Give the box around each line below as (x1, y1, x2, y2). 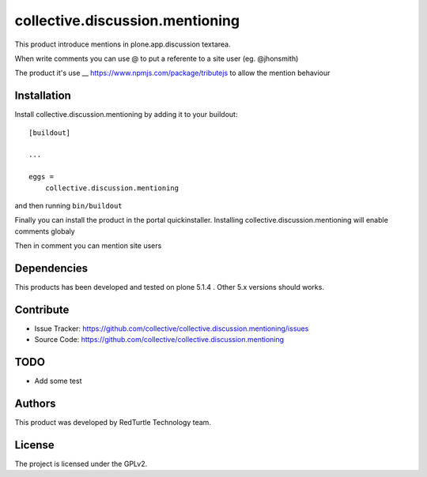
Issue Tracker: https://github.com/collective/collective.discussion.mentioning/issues (34, 324, 309, 333)
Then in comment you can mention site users (14, 241, 162, 250)
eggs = (28, 172, 55, 182)
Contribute (14, 302, 70, 316)
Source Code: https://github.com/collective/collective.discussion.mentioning (34, 335, 285, 344)
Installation (14, 89, 71, 103)
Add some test (34, 376, 82, 386)
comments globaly (14, 226, 75, 236)
